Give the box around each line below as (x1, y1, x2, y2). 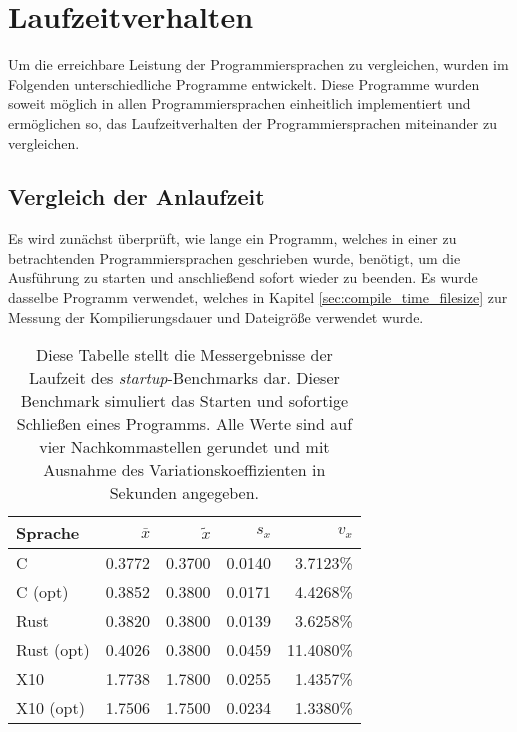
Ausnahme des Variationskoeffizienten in (43, 458, 326, 482)
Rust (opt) (16, 638, 90, 662)
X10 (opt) (16, 696, 85, 720)
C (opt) (16, 580, 69, 604)
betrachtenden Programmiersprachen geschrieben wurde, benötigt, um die (8, 247, 461, 268)
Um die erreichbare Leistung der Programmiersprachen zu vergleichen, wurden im (8, 54, 509, 75)
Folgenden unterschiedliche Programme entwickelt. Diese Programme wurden (8, 73, 480, 94)
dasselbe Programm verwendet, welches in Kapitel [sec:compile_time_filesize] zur (8, 287, 508, 308)
